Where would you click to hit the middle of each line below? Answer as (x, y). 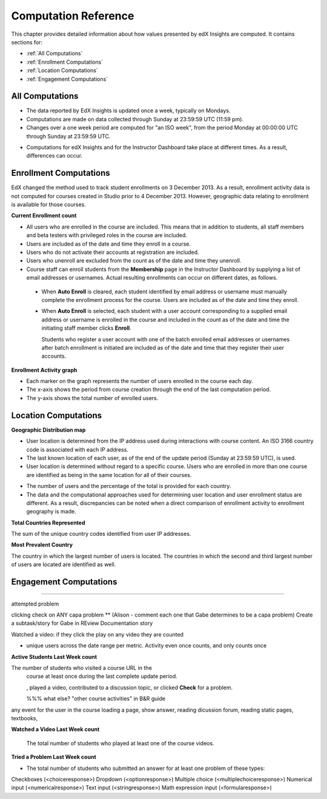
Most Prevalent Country (42, 545)
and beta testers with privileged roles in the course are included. (107, 235)
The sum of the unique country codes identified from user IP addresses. (101, 534)
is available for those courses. (48, 205)
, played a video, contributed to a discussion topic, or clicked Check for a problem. (130, 687)
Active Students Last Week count (54, 657)
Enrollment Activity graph (44, 370)
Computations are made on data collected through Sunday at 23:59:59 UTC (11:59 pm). (135, 119)
